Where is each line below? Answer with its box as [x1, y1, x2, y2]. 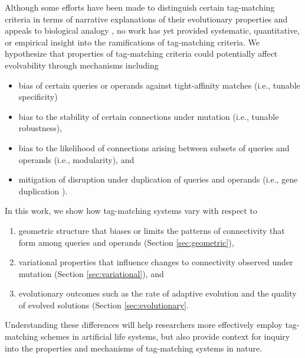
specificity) [18, 90, 58, 103]
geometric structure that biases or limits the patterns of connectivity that [18, 224, 285, 236]
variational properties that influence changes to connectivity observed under [18, 256, 293, 268]
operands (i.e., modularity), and [18, 153, 135, 165]
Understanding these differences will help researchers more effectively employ [5, 318, 283, 331]
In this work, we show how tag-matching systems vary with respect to [5, 204, 257, 217]
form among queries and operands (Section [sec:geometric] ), [18, 236, 234, 248]
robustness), [18, 122, 63, 134]
